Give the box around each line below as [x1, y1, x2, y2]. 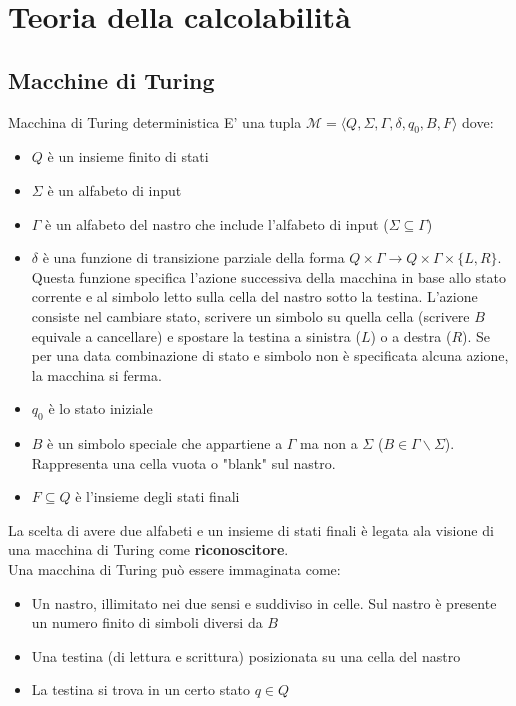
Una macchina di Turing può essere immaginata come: [8, 559, 341, 580]
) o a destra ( [370, 325, 452, 346]
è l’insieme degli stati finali [75, 486, 240, 507]
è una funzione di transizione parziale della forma [42, 247, 345, 268]
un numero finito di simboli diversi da [31, 612, 263, 633]
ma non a [300, 433, 358, 454]
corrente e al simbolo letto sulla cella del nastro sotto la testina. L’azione [31, 286, 478, 307]
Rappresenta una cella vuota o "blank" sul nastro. [31, 452, 336, 473]
